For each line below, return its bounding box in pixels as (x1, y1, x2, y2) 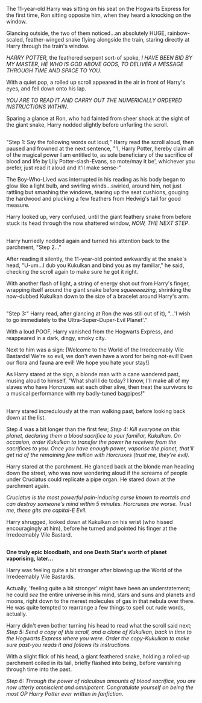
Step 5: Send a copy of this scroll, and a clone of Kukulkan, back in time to (6, 628, 192, 635)
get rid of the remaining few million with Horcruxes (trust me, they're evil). (6, 451, 190, 458)
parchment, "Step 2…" (6, 244, 62, 251)
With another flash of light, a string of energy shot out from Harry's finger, (6, 280, 190, 287)
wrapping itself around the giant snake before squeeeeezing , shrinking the (6, 286, 191, 293)
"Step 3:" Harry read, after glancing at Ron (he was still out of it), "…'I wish (6, 310, 191, 317)
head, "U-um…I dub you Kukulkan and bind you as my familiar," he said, (6, 262, 185, 269)
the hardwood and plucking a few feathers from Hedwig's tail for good (6, 195, 181, 203)
